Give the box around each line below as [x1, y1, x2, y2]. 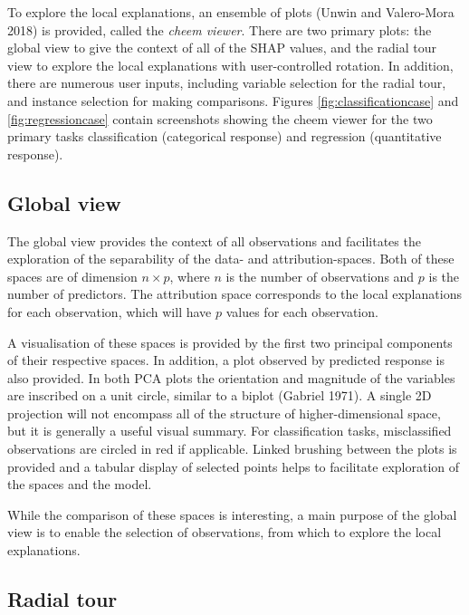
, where [169, 266, 210, 285]
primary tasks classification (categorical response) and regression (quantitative [7, 127, 442, 146]
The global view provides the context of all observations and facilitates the [7, 231, 421, 250]
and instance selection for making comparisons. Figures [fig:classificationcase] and [7, 91, 459, 110]
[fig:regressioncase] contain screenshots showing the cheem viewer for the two [7, 109, 433, 128]
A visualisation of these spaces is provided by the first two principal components [7, 332, 453, 351]
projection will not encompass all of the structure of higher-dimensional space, [7, 403, 441, 422]
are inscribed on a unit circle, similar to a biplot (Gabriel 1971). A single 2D [7, 386, 432, 405]
